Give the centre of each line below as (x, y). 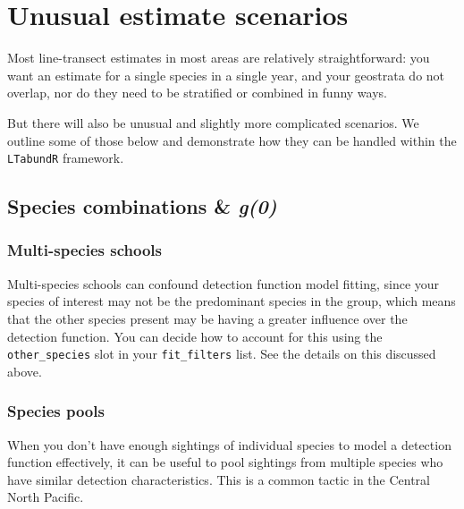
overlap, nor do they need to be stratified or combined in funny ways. (197, 93)
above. (25, 371)
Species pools (56, 411)
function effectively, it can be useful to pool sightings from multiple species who (225, 462)
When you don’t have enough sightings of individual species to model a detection (229, 444)
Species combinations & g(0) (142, 206)
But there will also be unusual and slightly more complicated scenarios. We (213, 122)
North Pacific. (46, 497)
